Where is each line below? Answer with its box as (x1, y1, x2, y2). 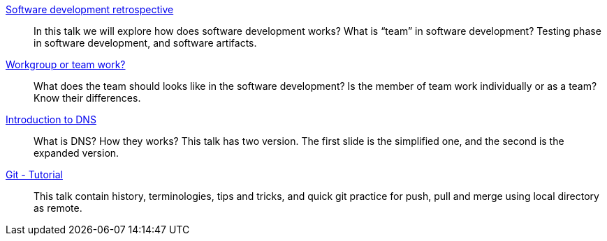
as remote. (34, 202, 82, 214)
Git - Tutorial (6, 169, 63, 180)
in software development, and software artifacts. (34, 37, 257, 49)
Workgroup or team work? (6, 59, 126, 70)
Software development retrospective (6, 3, 174, 15)
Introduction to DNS (6, 114, 96, 125)
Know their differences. (34, 92, 141, 104)
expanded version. (34, 147, 119, 159)
